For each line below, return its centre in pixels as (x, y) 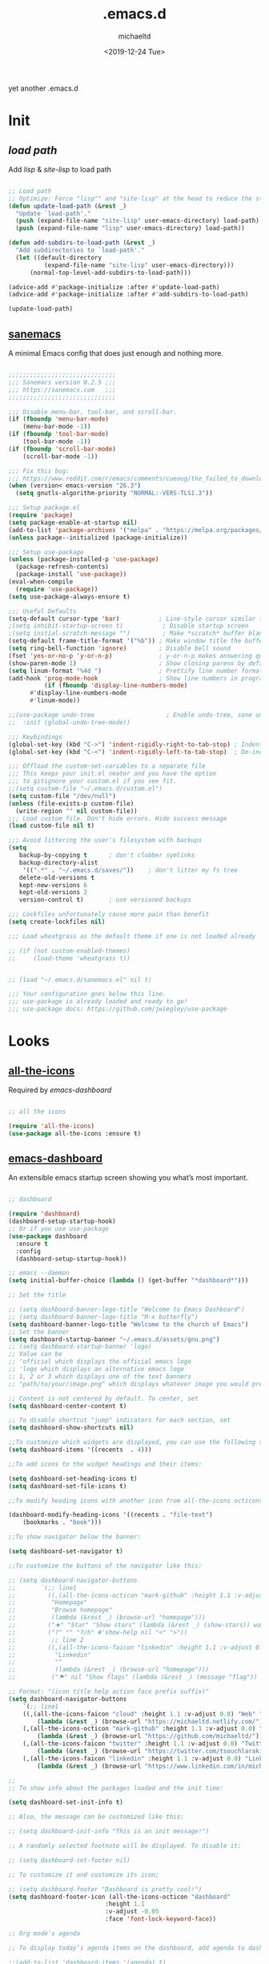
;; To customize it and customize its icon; (84, 1875)
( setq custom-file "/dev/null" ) (62, 796)
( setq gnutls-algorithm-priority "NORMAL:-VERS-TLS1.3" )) (114, 494)
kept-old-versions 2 (53, 893)
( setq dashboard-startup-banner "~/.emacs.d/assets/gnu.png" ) (114, 1339)
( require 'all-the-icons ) (51, 1126)
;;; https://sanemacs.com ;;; (62, 389)
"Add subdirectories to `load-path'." (80, 250)
